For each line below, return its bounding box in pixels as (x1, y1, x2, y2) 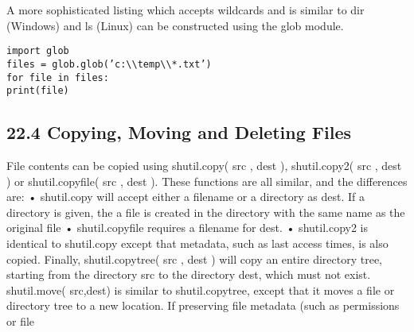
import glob (6, 45, 69, 57)
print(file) (6, 85, 69, 97)
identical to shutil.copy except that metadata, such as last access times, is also (6, 234, 389, 251)
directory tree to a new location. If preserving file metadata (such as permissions (6, 297, 400, 314)
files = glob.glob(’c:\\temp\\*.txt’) (6, 58, 212, 70)
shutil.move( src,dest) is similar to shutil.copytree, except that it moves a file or (6, 281, 395, 298)
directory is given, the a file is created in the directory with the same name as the (6, 203, 405, 220)
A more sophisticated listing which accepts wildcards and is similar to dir (6, 2, 365, 17)
